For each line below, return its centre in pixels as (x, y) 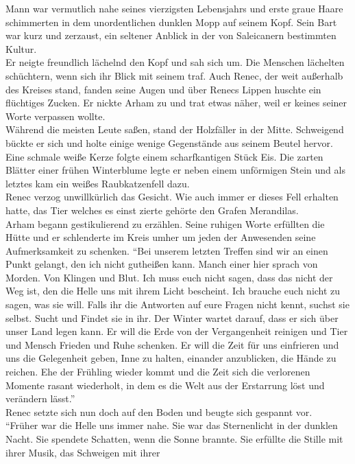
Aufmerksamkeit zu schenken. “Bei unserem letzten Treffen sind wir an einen (167, 250)
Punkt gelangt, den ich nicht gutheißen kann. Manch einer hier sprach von (162, 264)
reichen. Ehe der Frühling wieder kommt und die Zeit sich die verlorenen (158, 372)
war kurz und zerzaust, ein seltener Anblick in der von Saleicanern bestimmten (171, 35)
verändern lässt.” (40, 398)
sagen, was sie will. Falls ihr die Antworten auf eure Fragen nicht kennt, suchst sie (177, 304)
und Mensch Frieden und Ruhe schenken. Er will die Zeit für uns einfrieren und (172, 344)
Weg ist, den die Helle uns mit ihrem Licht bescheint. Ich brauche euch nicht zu (173, 291)
